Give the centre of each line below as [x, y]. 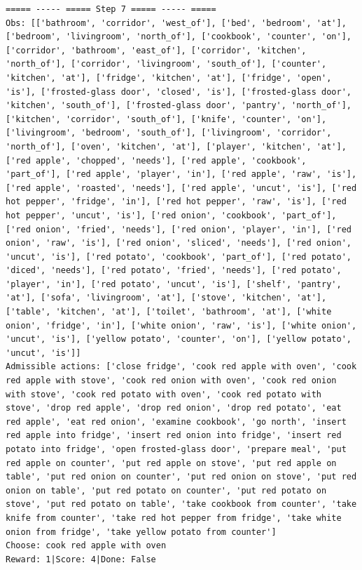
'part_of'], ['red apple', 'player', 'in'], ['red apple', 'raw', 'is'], [181, 174]
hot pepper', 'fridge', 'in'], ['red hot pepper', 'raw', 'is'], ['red [176, 202]
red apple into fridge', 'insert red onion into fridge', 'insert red [174, 436]
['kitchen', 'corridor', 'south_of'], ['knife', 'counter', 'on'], [166, 119]
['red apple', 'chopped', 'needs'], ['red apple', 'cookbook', [156, 160]
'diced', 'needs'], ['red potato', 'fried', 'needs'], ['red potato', [174, 271]
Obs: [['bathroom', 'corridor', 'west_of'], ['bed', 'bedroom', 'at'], [176, 23]
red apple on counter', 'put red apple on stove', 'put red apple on [171, 463]
